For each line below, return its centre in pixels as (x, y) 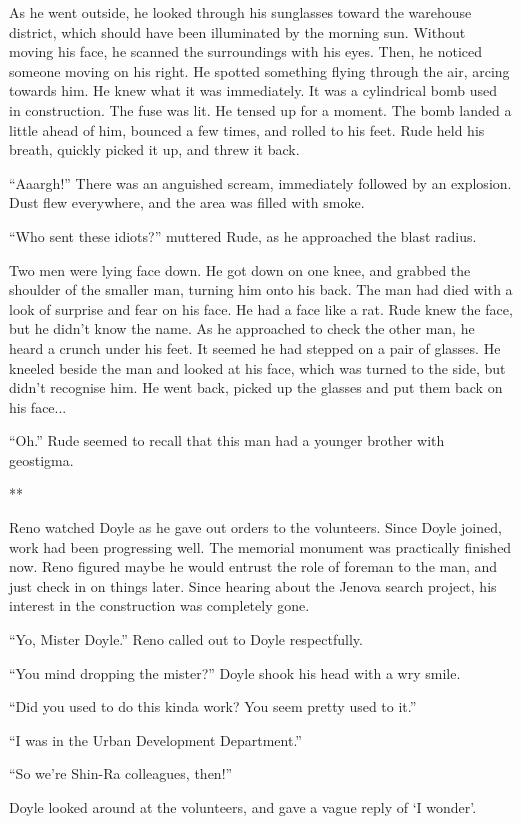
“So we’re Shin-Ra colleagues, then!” (121, 773)
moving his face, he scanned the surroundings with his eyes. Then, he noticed (246, 51)
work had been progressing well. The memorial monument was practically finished (260, 546)
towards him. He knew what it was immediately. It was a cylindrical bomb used (253, 90)
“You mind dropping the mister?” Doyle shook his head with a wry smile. (235, 672)
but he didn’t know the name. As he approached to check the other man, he (242, 328)
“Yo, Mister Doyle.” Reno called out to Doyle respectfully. (186, 639)
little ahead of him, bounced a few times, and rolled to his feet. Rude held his (247, 129)
